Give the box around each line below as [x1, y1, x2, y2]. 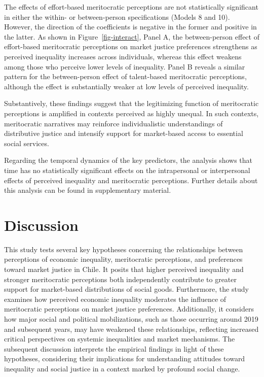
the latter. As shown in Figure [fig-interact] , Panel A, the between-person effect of [4, 31, 259, 42]
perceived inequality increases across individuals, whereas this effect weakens [4, 51, 242, 61]
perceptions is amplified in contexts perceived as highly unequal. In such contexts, [4, 108, 259, 118]
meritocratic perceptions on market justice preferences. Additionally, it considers [4, 303, 254, 314]
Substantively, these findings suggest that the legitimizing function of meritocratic [4, 98, 259, 109]
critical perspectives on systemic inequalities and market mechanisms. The [4, 333, 235, 344]
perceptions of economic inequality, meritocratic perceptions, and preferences [4, 254, 243, 264]
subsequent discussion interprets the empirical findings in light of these [4, 343, 224, 354]
